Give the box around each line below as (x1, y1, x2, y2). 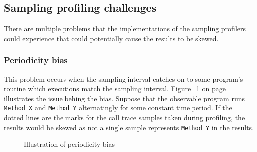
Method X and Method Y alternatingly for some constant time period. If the (4, 102, 232, 113)
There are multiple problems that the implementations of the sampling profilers (4, 23, 246, 34)
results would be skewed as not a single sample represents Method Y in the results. (4, 122, 254, 132)
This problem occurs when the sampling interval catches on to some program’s (4, 73, 243, 84)
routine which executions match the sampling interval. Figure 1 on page (4, 83, 226, 94)
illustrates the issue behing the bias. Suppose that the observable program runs (4, 93, 245, 103)
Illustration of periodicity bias (24, 139, 115, 149)
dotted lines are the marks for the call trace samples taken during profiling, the (4, 112, 245, 123)
